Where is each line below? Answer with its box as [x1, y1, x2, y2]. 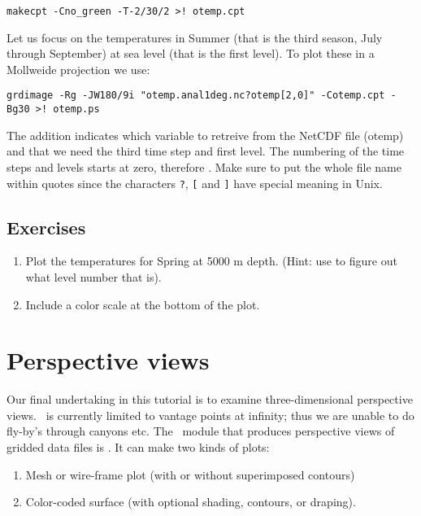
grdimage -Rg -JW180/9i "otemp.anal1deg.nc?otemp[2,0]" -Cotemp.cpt [7, 90, 385, 102]
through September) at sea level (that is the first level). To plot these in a [7, 45, 375, 62]
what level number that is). [25, 268, 162, 285]
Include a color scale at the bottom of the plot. [25, 295, 260, 313]
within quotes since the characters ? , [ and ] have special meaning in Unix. [7, 174, 383, 191]
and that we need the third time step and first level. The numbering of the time [7, 142, 405, 160]
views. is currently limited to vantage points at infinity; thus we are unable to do [7, 406, 414, 423]
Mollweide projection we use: [7, 60, 150, 77]
